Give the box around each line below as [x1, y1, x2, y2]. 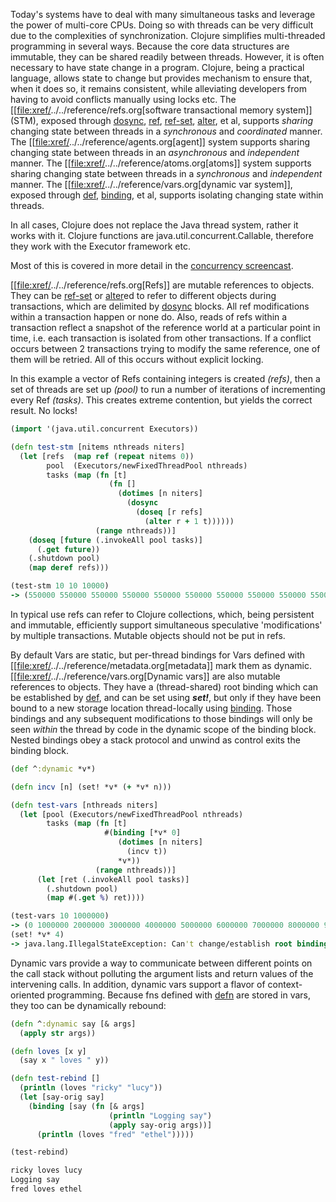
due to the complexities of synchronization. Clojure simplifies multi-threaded [10, 30, 326, 41]
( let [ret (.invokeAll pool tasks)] [36, 874, 190, 884]
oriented [10, 989, 45, 1001]
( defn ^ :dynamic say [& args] [10, 1019, 137, 1029]
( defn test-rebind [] [10, 1074, 101, 1084]
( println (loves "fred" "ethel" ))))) [36, 1129, 195, 1139]
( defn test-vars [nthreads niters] [10, 800, 159, 810]
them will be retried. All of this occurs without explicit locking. [10, 354, 264, 365]
